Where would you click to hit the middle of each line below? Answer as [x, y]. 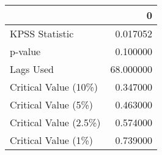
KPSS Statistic [42, 33]
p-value [25, 51]
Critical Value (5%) [52, 104]
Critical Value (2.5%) [55, 122]
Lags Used [32, 69]
